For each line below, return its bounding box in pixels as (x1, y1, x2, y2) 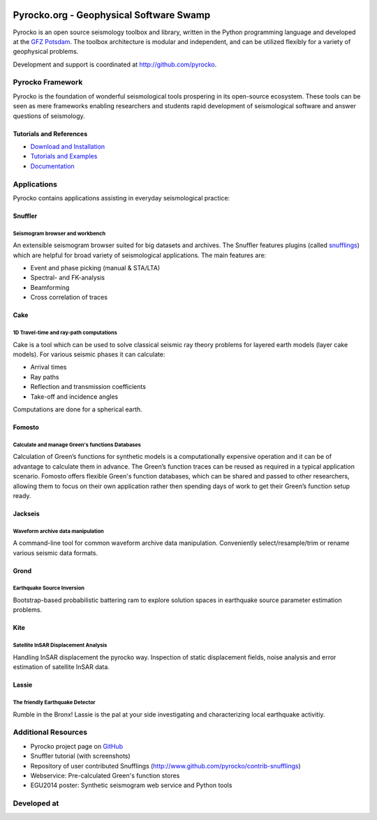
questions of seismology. (13, 112, 85, 120)
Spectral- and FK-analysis (30, 273, 105, 282)
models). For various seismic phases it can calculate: (13, 350, 165, 359)
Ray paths (30, 372, 59, 381)
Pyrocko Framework (13, 78, 83, 87)
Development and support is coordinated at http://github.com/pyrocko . (13, 60, 217, 68)
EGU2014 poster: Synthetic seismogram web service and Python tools (30, 781, 232, 789)
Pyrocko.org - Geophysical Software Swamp (13, 9, 211, 21)
